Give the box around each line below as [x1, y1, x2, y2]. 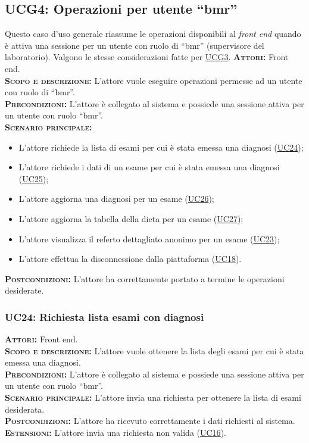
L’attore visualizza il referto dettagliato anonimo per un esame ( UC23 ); [18, 232, 280, 245]
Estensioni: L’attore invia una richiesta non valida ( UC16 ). [5, 426, 226, 438]
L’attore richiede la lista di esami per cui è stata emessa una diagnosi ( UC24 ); [18, 141, 304, 153]
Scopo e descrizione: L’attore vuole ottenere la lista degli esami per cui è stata [5, 344, 304, 357]
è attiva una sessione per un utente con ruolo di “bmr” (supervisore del [5, 39, 264, 51]
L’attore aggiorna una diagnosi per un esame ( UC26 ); [18, 192, 214, 205]
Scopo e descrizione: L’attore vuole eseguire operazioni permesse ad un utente [5, 74, 302, 86]
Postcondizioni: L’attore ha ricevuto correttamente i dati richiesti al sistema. [5, 414, 295, 427]
